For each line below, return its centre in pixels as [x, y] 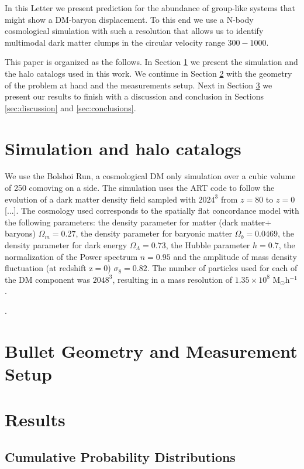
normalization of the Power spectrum [71, 256]
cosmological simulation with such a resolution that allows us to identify [134, 31]
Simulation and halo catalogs [123, 148]
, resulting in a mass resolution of [172, 279]
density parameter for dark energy [66, 245]
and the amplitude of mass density [235, 256]
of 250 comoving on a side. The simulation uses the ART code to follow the [140, 188]
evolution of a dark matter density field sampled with [100, 199]
